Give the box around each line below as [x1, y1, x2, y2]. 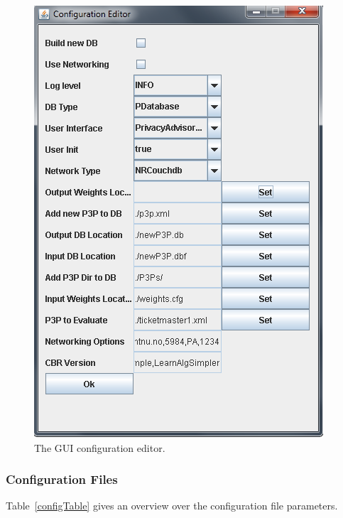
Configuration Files [6, 470, 118, 488]
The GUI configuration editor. [34, 440, 165, 455]
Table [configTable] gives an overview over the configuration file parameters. [6, 498, 338, 513]
